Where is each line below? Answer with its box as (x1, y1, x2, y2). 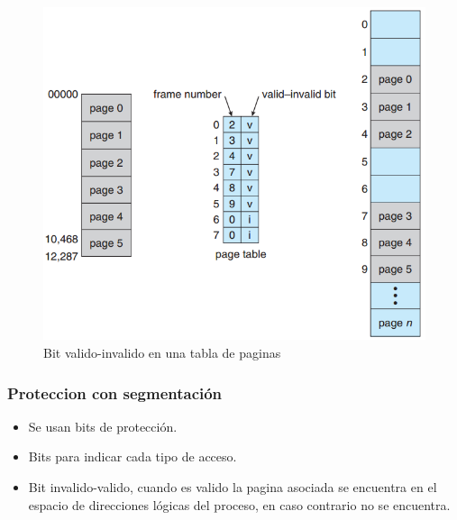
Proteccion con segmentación (7, 381, 223, 404)
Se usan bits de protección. (28, 416, 178, 435)
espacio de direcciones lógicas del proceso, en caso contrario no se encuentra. (28, 495, 451, 514)
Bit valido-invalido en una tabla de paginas (43, 343, 281, 362)
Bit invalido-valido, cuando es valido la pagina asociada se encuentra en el (28, 478, 437, 497)
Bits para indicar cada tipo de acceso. (28, 447, 237, 466)
